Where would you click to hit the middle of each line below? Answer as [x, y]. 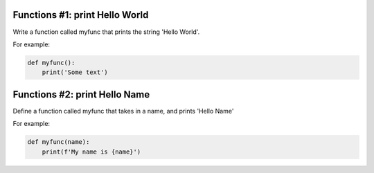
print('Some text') [75, 72]
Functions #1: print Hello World [81, 15]
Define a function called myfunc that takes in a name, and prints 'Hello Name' [123, 111]
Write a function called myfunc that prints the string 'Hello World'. [106, 32]
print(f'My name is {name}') [91, 152]
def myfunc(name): [59, 142]
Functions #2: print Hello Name [81, 94]
